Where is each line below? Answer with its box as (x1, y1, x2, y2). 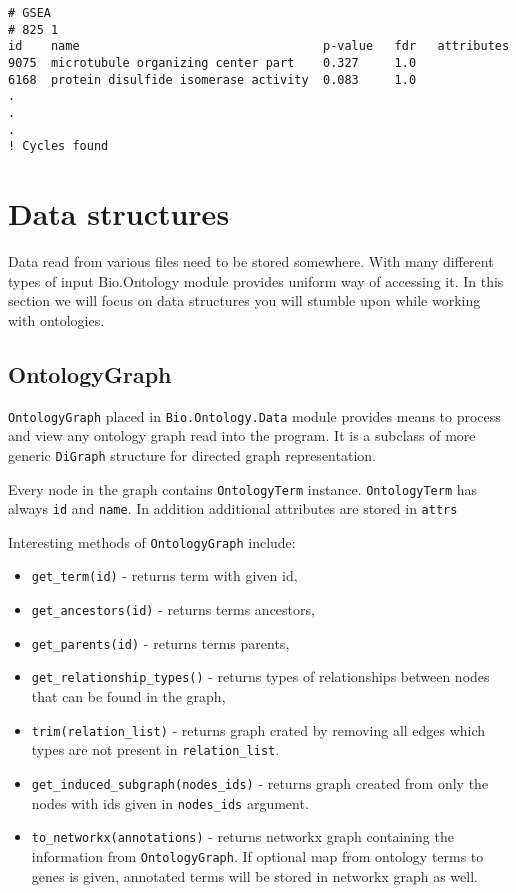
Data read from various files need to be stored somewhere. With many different (8, 251, 494, 272)
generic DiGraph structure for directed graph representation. (8, 444, 376, 465)
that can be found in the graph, (31, 686, 226, 707)
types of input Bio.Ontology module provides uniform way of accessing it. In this (8, 270, 504, 291)
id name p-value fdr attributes (8, 39, 510, 54)
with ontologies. (8, 309, 105, 330)
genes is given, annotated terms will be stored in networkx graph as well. (31, 865, 478, 886)
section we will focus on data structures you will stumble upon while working (8, 290, 481, 311)
